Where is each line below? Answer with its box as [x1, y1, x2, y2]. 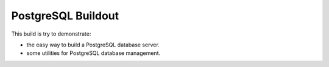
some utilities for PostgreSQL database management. [26, 49, 161, 57]
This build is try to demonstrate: [11, 30, 91, 37]
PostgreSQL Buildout [11, 9, 119, 22]
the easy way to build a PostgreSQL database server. [26, 41, 160, 48]
